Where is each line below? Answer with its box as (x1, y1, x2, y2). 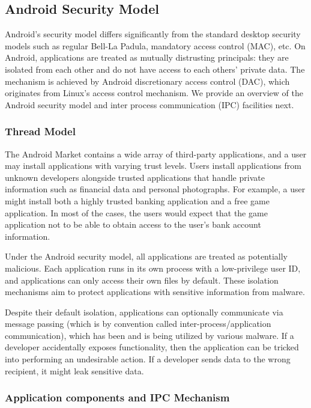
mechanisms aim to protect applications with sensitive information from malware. (5, 285, 305, 298)
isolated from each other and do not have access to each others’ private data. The (5, 62, 305, 75)
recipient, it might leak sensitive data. (5, 364, 144, 377)
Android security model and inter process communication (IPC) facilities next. (5, 98, 294, 111)
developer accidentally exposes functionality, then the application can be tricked (5, 341, 299, 353)
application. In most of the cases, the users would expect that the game (5, 206, 268, 219)
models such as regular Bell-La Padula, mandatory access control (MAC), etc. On (5, 39, 306, 52)
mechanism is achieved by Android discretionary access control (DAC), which (5, 75, 290, 87)
